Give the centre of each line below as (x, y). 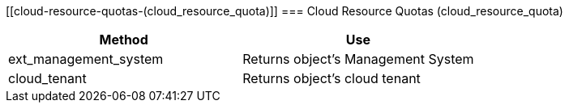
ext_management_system (86, 59)
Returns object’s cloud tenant (332, 78)
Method (124, 40)
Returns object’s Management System (358, 59)
